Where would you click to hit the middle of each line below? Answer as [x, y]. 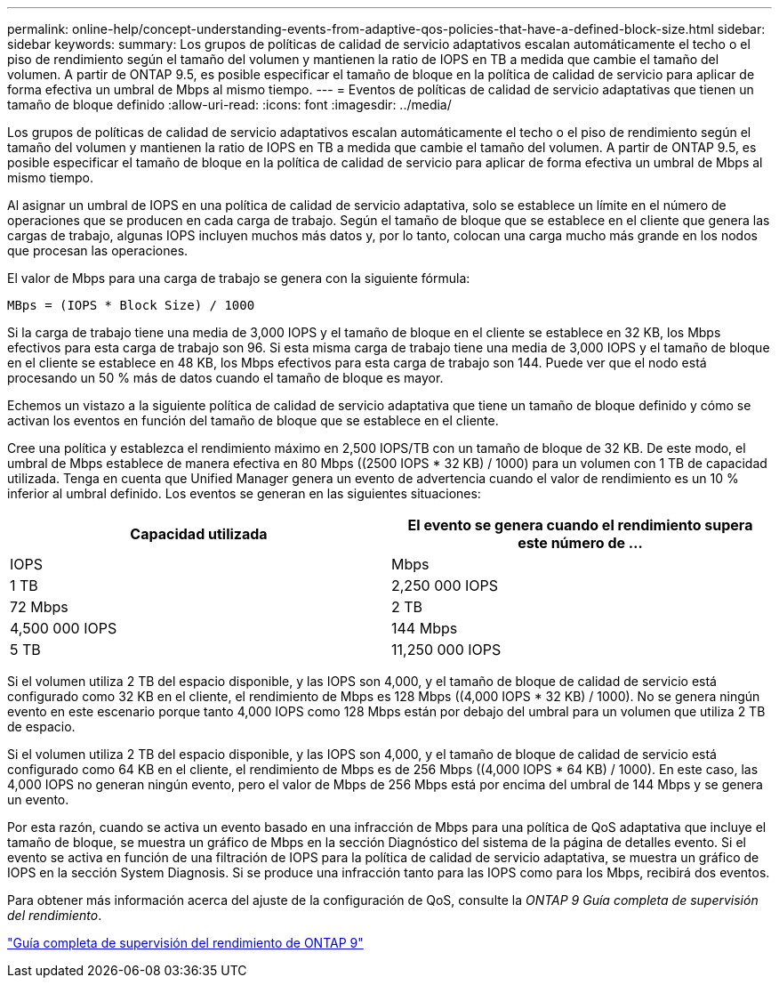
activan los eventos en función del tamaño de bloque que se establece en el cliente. [253, 420]
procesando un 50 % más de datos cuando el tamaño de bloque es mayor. [225, 378]
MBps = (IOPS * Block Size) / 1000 [131, 305]
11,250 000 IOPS [446, 650]
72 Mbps [39, 607]
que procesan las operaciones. [98, 250]
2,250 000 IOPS [445, 585]
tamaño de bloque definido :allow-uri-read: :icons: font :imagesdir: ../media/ [229, 105]
